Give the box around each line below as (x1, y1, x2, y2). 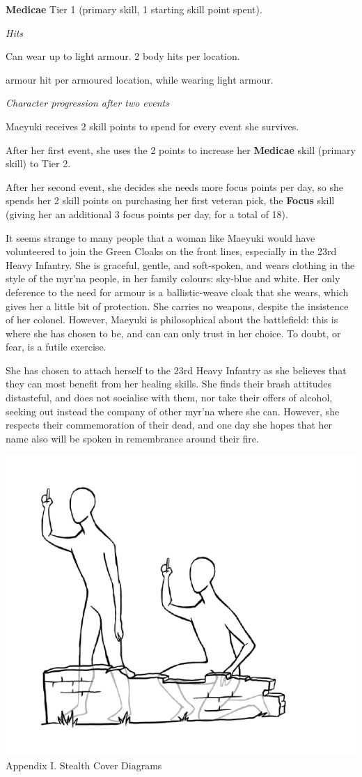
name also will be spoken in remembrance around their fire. (6, 431, 259, 445)
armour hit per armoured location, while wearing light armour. (6, 72, 274, 86)
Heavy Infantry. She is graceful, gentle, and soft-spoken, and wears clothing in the (6, 257, 355, 272)
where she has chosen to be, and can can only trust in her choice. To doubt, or (6, 325, 341, 340)
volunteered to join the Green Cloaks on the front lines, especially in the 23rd (6, 244, 337, 259)
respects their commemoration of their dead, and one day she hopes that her (6, 417, 333, 432)
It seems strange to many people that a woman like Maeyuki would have (6, 230, 315, 245)
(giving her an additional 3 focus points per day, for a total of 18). (6, 206, 288, 221)
